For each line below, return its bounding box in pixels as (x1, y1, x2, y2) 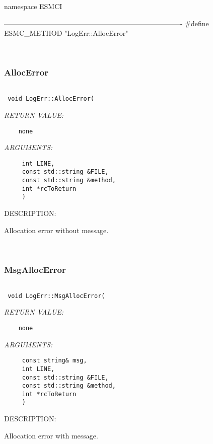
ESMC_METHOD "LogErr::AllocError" (4, 28, 128, 38)
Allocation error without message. (4, 225, 109, 235)
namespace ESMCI (4, 1, 62, 11)
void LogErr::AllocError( (8, 95, 94, 103)
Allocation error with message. (4, 430, 98, 440)
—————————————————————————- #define (4, 18, 209, 28)
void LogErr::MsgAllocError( (8, 292, 105, 300)
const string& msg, (22, 357, 87, 364)
